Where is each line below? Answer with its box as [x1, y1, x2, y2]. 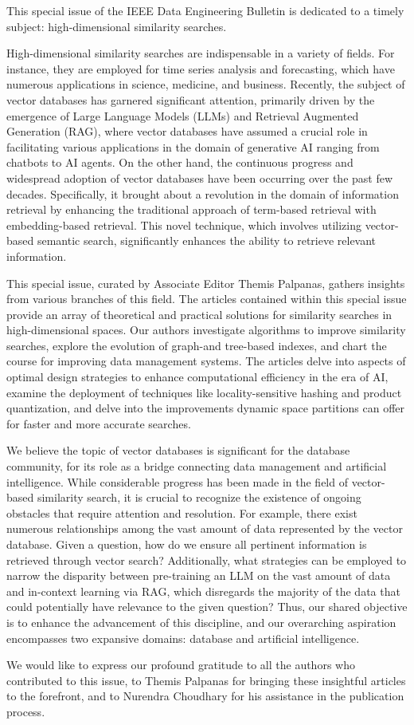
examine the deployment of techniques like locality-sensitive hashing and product [6, 384, 402, 400]
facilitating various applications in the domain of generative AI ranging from [6, 138, 380, 155]
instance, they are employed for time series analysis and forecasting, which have [6, 60, 395, 77]
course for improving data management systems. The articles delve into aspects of [6, 353, 406, 369]
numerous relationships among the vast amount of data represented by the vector [6, 520, 403, 537]
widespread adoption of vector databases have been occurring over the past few [6, 169, 393, 186]
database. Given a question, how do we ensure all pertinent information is [6, 536, 367, 552]
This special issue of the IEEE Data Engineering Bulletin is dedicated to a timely [6, 2, 404, 18]
